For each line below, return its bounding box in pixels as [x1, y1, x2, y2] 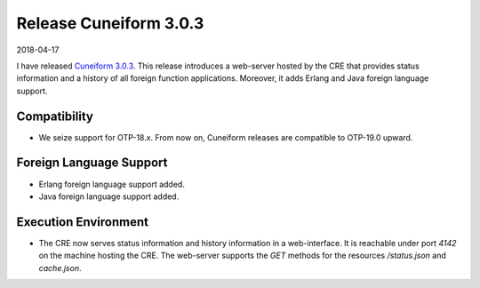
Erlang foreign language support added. [38, 179, 186, 189]
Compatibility [16, 108, 93, 124]
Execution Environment [16, 214, 148, 229]
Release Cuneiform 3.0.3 [16, 13, 204, 33]
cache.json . [38, 262, 82, 273]
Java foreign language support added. [38, 191, 180, 202]
